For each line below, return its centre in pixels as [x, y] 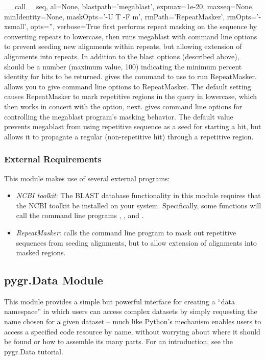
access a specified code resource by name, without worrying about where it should [132, 331]
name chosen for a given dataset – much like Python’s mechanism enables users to [133, 321]
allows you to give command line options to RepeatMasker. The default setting [128, 86]
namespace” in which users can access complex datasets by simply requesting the [131, 311]
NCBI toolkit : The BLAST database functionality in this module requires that [138, 195]
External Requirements [53, 159]
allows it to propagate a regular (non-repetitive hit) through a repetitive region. [129, 136]
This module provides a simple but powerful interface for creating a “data [119, 301]
